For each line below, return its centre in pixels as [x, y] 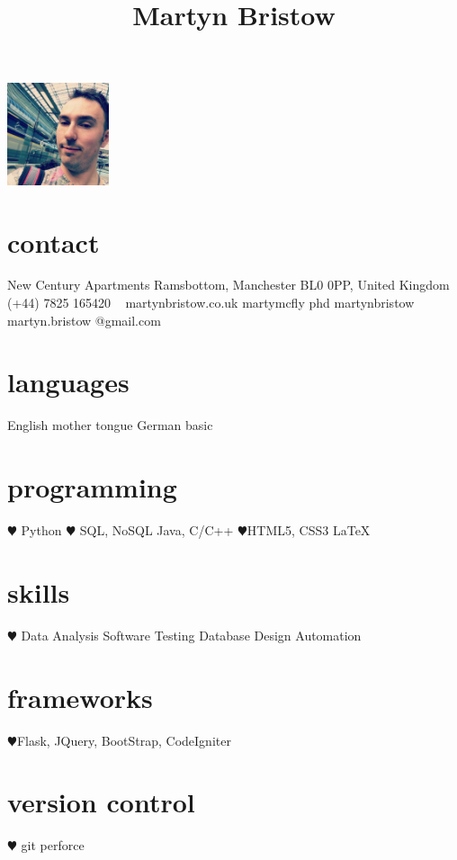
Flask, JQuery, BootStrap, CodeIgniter [124, 740]
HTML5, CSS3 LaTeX [309, 530]
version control [101, 802]
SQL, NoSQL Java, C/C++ [157, 530]
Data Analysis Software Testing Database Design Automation [191, 635]
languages [68, 382]
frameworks [80, 697]
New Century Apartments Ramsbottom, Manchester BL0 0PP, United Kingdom [228, 285]
